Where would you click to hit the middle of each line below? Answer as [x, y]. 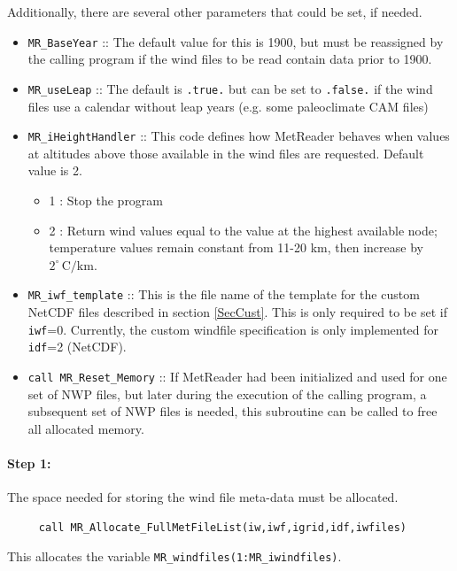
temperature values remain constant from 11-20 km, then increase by [236, 247]
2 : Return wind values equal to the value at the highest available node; [243, 230]
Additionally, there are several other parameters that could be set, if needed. [215, 12]
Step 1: [29, 463]
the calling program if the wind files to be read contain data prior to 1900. [230, 59]
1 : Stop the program [106, 200]
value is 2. [55, 170]
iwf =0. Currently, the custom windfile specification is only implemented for [233, 329]
